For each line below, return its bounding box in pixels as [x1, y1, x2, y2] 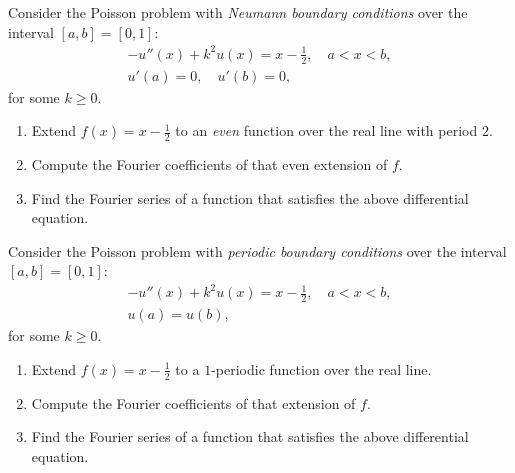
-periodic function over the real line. [211, 358, 432, 379]
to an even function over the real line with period [175, 120, 478, 141]
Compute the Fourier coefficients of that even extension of [31, 154, 388, 174]
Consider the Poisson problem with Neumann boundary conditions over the [8, 2, 468, 22]
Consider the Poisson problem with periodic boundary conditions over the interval [8, 240, 507, 261]
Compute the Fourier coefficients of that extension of [31, 392, 356, 413]
